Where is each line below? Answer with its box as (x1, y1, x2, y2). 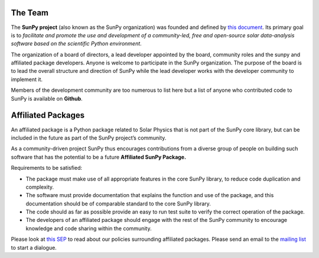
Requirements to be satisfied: (11, 165, 83, 172)
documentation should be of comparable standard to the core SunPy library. (25, 200, 211, 207)
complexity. (25, 183, 54, 191)
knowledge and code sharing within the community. (25, 225, 152, 232)
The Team (11, 8, 49, 18)
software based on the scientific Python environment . (11, 40, 142, 47)
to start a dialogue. (11, 244, 57, 251)
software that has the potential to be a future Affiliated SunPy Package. (11, 153, 186, 160)
